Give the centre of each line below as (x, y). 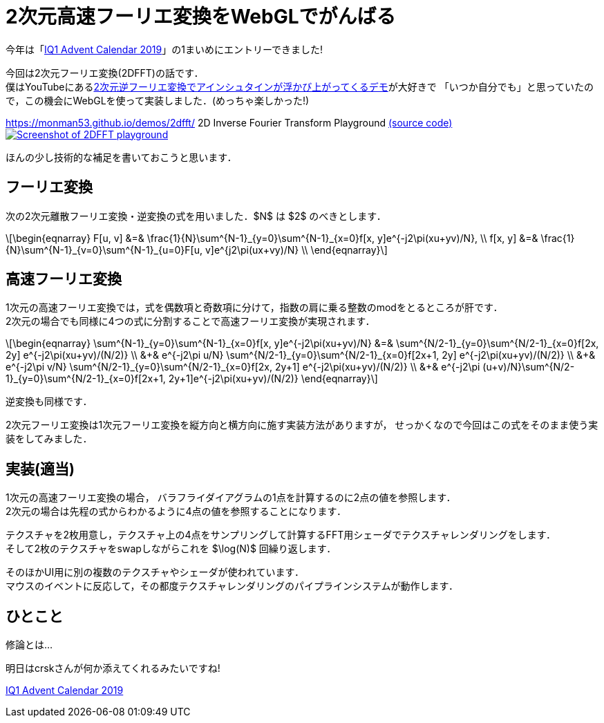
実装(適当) (40, 469)
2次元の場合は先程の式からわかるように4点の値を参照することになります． (176, 511)
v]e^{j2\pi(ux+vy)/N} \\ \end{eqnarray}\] (296, 250)
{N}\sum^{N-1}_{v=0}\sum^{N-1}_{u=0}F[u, (104, 250)
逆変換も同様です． (49, 402)
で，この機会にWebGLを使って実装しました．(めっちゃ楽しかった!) (158, 100)
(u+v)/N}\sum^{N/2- (529, 367)
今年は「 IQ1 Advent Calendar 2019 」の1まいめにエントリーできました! (164, 49)
